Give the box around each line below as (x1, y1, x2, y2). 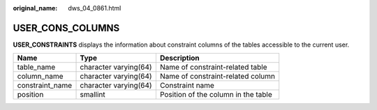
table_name (17, 63, 56, 72)
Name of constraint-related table (159, 63, 267, 72)
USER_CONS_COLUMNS (13, 22, 120, 34)
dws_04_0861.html (68, 4, 121, 12)
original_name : (13, 4, 58, 12)
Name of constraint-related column (159, 72, 276, 81)
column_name (17, 72, 64, 81)
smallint (80, 90, 106, 100)
